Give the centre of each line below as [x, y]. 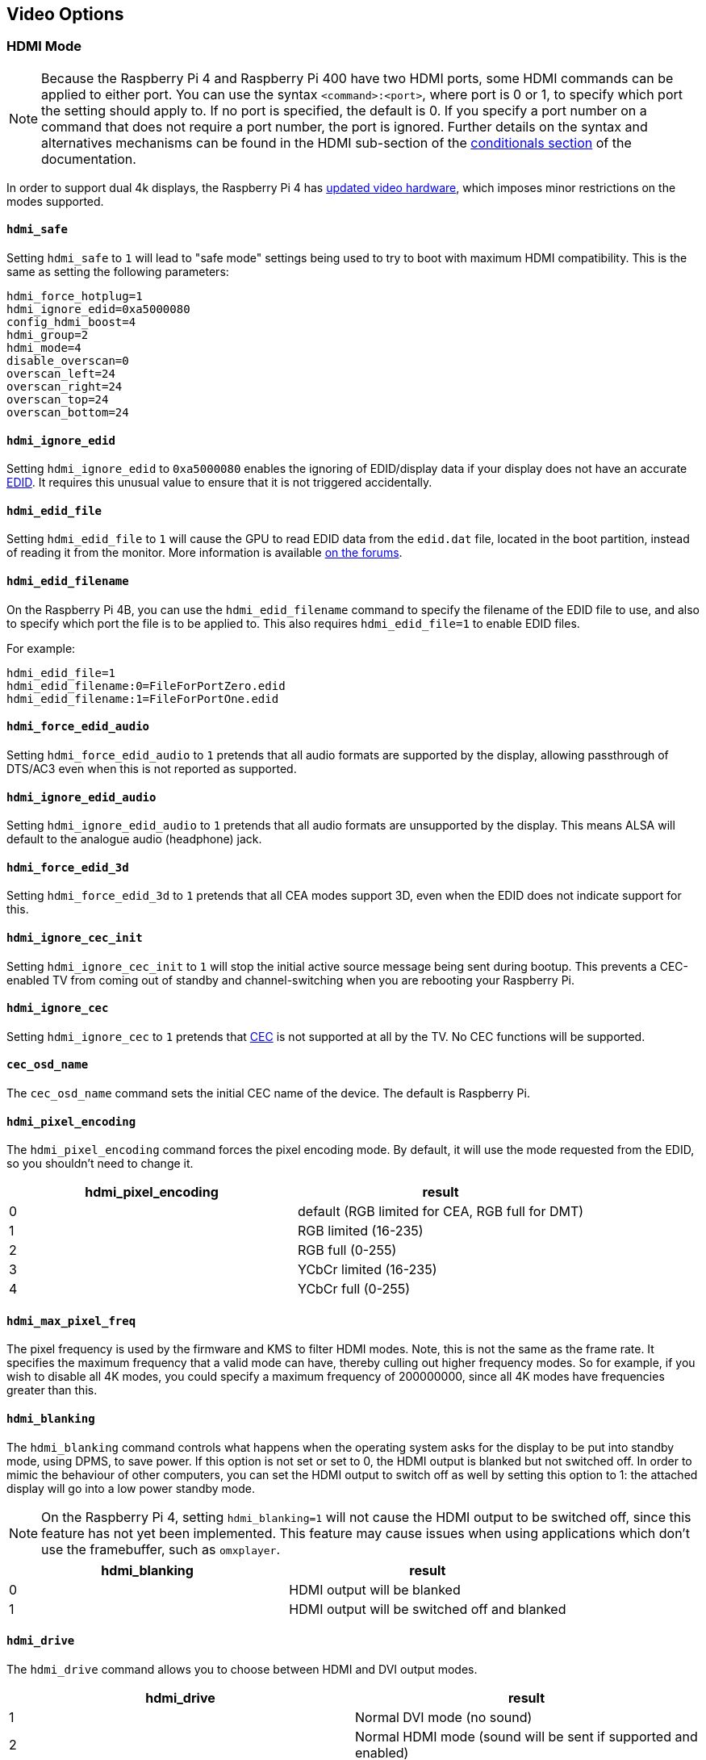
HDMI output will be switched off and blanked [428, 1609]
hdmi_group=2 [48, 335]
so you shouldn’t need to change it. [100, 1164]
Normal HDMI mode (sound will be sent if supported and [526, 1736]
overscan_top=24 [58, 400]
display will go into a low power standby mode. [131, 1488]
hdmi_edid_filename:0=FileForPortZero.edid [146, 686]
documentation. [89, 159]
